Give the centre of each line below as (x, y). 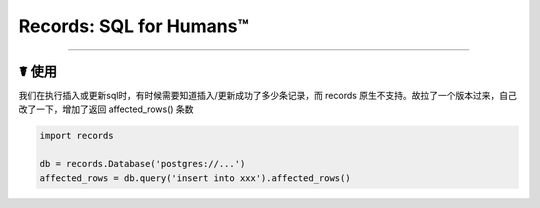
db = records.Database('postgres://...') (142, 164)
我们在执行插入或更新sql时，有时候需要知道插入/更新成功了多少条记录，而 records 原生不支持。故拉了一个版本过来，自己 (267, 96)
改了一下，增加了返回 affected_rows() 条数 (106, 109)
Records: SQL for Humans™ (133, 26)
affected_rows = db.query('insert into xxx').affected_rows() (195, 178)
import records (76, 136)
